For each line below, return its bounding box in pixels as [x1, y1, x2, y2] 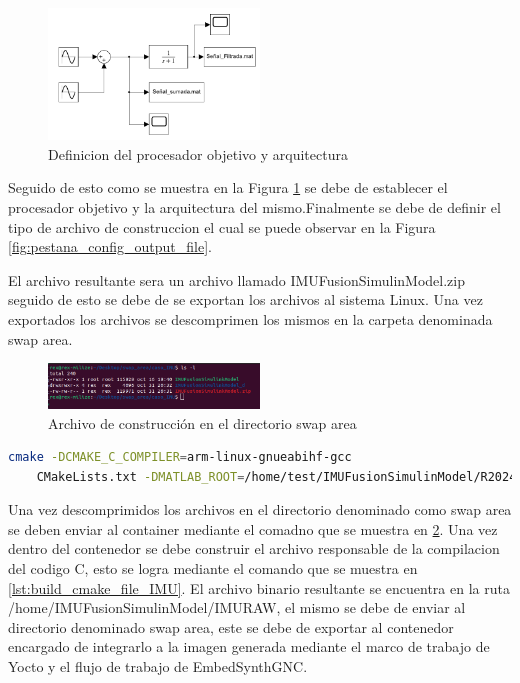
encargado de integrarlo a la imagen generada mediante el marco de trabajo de [8, 636, 490, 657]
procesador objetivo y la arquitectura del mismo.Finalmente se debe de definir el [8, 197, 501, 218]
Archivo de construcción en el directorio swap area [48, 412, 357, 433]
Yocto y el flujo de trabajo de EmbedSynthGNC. [8, 656, 308, 677]
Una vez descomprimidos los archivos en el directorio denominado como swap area [8, 499, 512, 520]
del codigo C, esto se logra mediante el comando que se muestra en [8, 558, 418, 579]
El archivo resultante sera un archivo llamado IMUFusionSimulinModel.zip [8, 269, 466, 290]
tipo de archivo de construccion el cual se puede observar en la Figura [8, 216, 436, 237]
